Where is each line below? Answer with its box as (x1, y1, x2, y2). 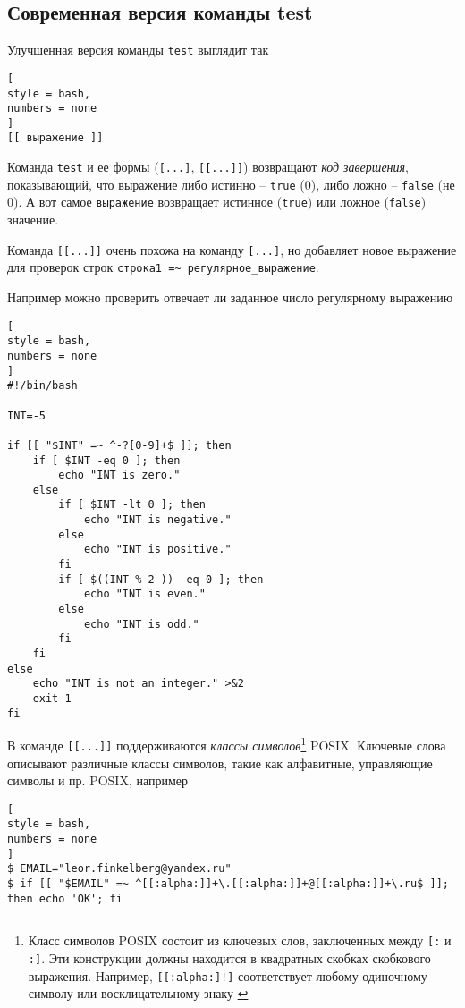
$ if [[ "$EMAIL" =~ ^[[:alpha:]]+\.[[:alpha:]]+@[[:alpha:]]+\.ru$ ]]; (7, 877, 449, 891)
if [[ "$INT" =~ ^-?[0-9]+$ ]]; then (7, 438, 232, 452)
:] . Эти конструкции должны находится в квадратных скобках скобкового (28, 949, 431, 968)
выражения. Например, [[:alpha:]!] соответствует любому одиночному (28, 966, 427, 985)
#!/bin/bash (7, 379, 78, 393)
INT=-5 (7, 409, 46, 422)
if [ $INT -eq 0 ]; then (32, 453, 181, 467)
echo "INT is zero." (58, 469, 181, 482)
